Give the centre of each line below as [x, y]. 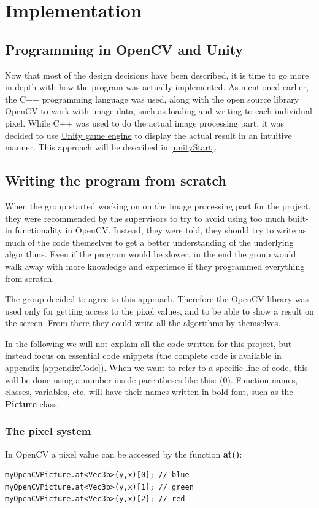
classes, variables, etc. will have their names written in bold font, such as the [149, 392]
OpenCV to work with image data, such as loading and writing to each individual [159, 111]
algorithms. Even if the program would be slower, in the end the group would [151, 254]
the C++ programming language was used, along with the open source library [152, 99]
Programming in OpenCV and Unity [124, 49]
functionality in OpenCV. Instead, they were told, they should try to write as [161, 230]
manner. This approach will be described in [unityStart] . [111, 147]
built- [298, 218]
